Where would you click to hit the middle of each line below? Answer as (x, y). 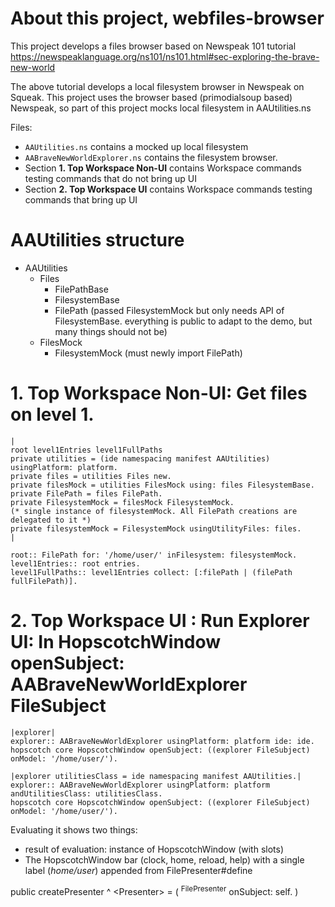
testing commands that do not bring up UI (110, 178)
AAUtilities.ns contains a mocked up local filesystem (136, 146)
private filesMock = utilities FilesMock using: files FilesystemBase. (162, 485)
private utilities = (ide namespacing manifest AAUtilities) (140, 458)
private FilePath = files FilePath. (86, 493)
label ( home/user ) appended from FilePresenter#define (138, 870)
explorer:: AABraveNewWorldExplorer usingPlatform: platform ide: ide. (162, 741)
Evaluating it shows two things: (74, 829)
